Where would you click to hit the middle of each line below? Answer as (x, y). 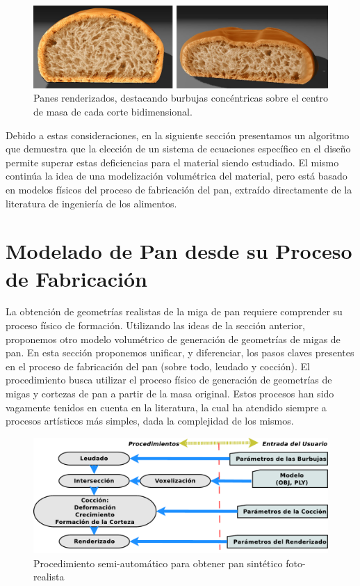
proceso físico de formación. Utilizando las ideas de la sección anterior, (156, 325)
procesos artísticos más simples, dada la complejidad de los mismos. (150, 421)
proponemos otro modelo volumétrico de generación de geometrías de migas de (173, 339)
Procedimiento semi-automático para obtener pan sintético (158, 563)
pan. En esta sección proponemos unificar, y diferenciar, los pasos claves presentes (180, 353)
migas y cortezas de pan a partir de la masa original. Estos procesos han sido (170, 394)
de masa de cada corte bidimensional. (113, 112)
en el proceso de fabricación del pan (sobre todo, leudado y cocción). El (158, 366)
